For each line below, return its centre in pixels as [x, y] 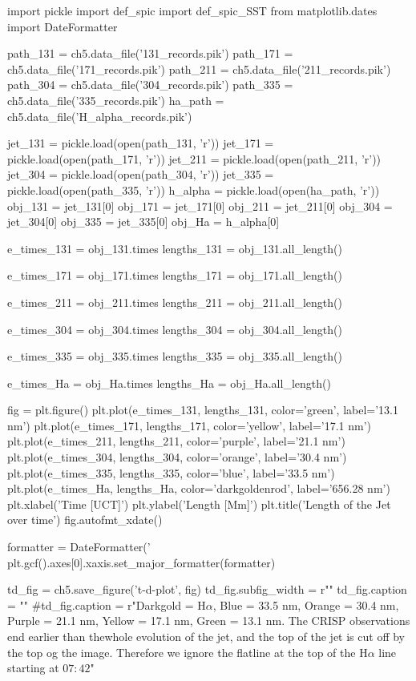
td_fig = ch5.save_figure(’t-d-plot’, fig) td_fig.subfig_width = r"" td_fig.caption [207, 589]
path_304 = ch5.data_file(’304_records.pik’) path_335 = [150, 85]
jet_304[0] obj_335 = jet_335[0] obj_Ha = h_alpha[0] [143, 222]
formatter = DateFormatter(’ [79, 547]
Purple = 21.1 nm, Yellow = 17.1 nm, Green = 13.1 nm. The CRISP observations [209, 621]
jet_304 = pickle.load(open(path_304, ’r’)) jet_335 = [141, 174]
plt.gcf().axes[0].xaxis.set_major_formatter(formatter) [141, 562]
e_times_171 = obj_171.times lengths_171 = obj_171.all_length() [175, 275]
